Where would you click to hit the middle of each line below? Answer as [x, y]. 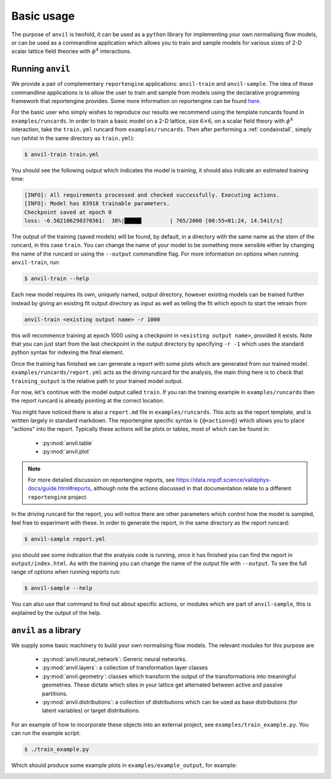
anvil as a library [46, 630]
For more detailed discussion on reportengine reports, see [101, 480]
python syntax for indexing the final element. [68, 352]
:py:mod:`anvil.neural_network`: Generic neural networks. [114, 659]
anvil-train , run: [36, 262]
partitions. [55, 693]
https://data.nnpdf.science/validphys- [224, 480]
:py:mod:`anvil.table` [68, 443]
